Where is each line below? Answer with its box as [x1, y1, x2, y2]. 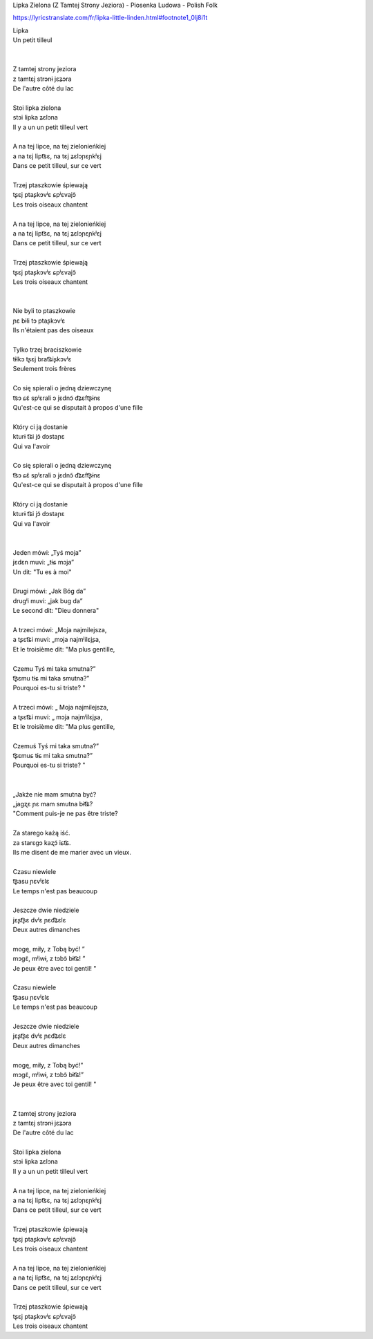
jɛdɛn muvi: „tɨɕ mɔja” [12, 558, 75, 567]
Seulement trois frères [12, 365, 76, 373]
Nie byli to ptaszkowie [12, 307, 76, 315]
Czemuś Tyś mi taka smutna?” [12, 741, 99, 750]
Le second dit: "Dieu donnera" [12, 607, 99, 615]
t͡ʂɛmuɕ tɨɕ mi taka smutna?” [12, 752, 93, 760]
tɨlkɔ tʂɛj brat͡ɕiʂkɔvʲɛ [12, 355, 72, 363]
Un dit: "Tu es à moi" [12, 567, 72, 576]
